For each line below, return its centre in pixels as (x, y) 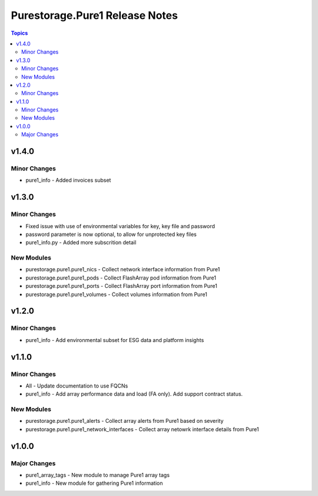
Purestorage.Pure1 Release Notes (94, 15)
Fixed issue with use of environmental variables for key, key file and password (120, 226)
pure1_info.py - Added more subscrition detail (81, 242)
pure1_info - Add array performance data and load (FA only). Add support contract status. (134, 394)
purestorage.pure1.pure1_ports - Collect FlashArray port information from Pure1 (121, 286)
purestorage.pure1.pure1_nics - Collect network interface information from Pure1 (123, 270)
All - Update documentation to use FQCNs (77, 386)
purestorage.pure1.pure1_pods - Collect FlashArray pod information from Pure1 (121, 278)
